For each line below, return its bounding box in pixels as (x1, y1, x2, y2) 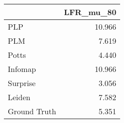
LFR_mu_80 (64, 6, 117, 18)
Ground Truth (8, 105, 56, 117)
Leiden (8, 91, 31, 103)
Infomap (8, 63, 36, 74)
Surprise (8, 77, 36, 88)
